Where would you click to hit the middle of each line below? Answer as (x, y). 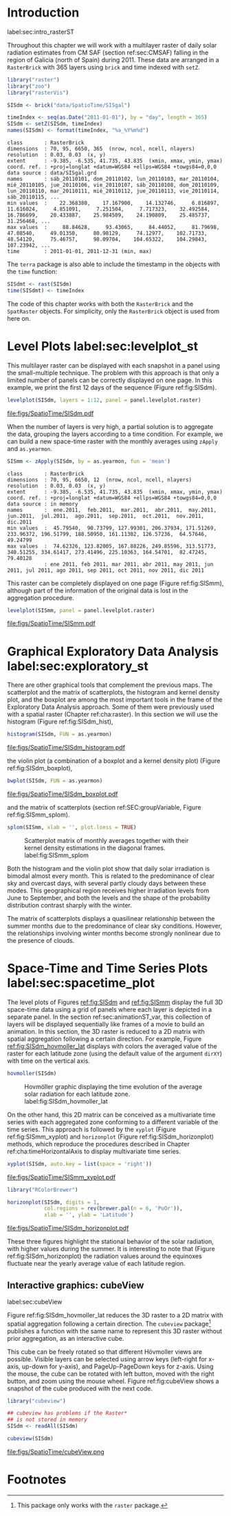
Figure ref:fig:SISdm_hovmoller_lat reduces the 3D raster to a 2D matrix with (115, 1315)
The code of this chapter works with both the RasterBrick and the (100, 303)
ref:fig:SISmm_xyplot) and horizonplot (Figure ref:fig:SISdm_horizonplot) (111, 1137)
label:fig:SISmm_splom (57, 855)
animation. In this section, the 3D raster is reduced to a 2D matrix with (106, 1031)
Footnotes (37, 1480)
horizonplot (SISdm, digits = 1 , (53, 1202)
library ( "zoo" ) (29, 86)
